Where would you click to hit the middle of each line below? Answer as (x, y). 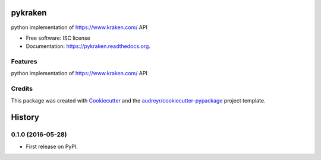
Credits (22, 89)
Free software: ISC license (58, 38)
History (25, 118)
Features (24, 62)
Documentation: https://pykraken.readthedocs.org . (88, 46)
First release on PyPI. (52, 146)
